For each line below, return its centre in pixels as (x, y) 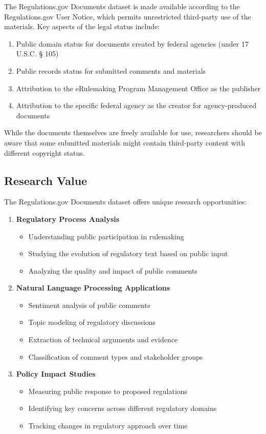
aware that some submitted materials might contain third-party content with (125, 142)
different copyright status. (45, 152)
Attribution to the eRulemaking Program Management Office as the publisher (138, 88)
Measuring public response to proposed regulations (108, 391)
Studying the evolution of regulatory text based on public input (128, 253)
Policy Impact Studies (56, 374)
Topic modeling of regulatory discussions (92, 322)
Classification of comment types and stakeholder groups (116, 356)
